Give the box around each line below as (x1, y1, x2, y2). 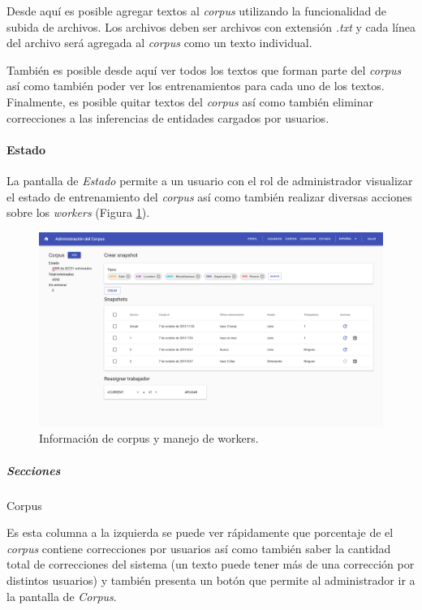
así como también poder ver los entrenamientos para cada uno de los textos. (6, 77, 385, 94)
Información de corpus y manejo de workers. (39, 430, 259, 447)
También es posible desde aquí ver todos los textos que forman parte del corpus (6, 61, 402, 78)
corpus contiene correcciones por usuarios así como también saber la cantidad (6, 539, 391, 556)
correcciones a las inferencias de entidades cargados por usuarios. (6, 109, 329, 126)
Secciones (6, 461, 61, 478)
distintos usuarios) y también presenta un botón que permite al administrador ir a (6, 572, 416, 589)
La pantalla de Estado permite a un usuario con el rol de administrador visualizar (6, 171, 413, 188)
